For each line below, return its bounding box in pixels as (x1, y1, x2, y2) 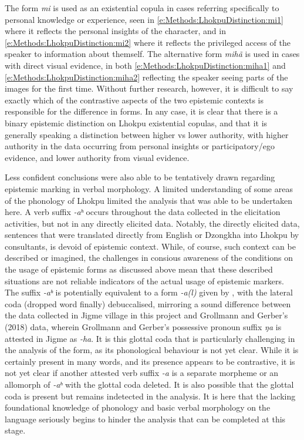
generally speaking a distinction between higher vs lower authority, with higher (5, 128, 289, 140)
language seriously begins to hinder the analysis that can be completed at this (5, 412, 286, 425)
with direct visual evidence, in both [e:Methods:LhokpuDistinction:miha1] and (5, 59, 286, 71)
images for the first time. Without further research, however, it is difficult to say (5, 82, 293, 95)
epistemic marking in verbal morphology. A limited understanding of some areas (5, 182, 293, 194)
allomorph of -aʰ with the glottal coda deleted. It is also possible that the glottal (5, 378, 294, 390)
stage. (5, 424, 26, 436)
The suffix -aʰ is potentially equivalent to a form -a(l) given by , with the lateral (5, 286, 293, 298)
